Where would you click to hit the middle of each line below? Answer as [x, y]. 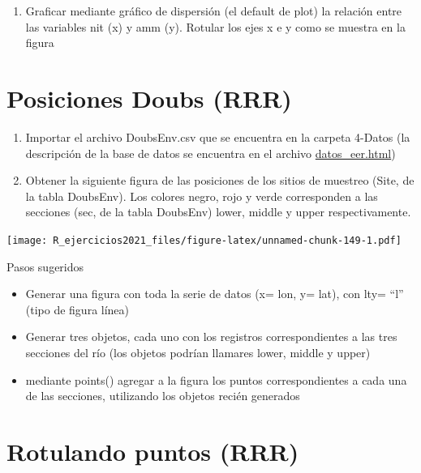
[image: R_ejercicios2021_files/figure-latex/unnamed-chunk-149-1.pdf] [204, 240]
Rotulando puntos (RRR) [153, 451]
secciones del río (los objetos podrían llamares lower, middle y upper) [198, 352]
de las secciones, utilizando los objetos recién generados [163, 396]
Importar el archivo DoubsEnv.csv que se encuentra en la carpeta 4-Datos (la [218, 136]
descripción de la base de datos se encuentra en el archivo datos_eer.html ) [210, 153]
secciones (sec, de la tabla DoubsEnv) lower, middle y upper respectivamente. [218, 212]
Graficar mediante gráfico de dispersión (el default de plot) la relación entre [214, 11]
